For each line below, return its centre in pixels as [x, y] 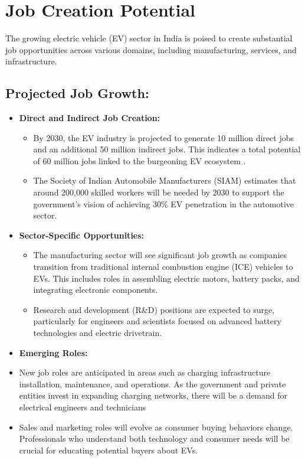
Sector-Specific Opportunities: [82, 235]
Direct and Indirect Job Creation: [90, 118]
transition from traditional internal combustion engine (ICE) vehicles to [163, 267]
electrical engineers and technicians [83, 407]
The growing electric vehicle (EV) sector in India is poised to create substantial [149, 38]
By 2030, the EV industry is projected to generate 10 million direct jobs [163, 137]
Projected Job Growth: [77, 93]
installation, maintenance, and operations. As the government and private [152, 384]
